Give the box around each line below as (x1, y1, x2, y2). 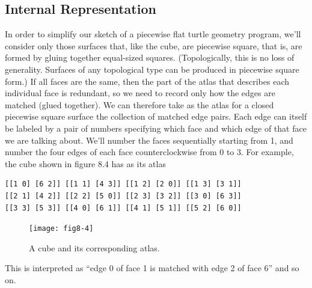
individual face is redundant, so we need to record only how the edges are (5, 87, 275, 99)
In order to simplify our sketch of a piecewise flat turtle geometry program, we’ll (5, 28, 301, 40)
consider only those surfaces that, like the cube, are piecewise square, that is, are (5, 39, 302, 52)
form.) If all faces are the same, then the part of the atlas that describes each (5, 75, 289, 87)
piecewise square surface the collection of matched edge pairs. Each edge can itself (5, 110, 307, 123)
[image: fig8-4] (29, 224, 94, 233)
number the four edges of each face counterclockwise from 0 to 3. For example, (5, 146, 294, 158)
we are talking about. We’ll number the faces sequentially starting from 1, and (5, 133, 293, 146)
